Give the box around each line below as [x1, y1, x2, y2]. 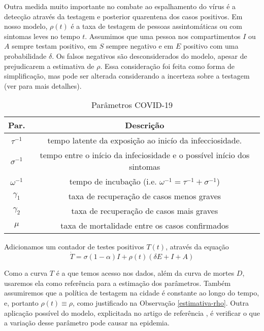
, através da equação [166, 241, 229, 252]
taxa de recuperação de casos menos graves [68, 190, 221, 202]
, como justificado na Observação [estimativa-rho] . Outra [73, 297, 249, 308]
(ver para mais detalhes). [4, 80, 82, 91]
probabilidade [4, 50, 47, 61]
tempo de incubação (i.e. [69, 175, 157, 188]
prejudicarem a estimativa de [4, 60, 94, 71]
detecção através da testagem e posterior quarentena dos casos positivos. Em [4, 11, 243, 21]
